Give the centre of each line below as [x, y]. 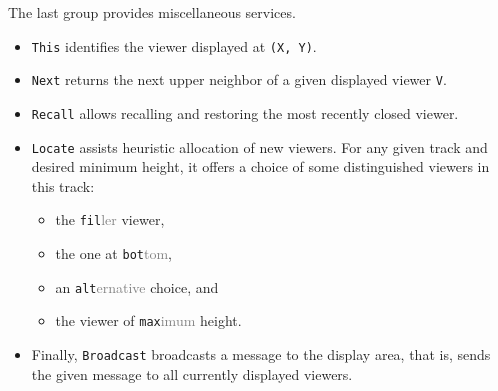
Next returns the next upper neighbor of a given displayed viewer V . [239, 79]
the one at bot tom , [113, 253]
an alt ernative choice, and [137, 286]
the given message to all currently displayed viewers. [192, 373]
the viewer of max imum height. [148, 320]
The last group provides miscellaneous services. [152, 12]
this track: [63, 185]
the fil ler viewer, [110, 219]
